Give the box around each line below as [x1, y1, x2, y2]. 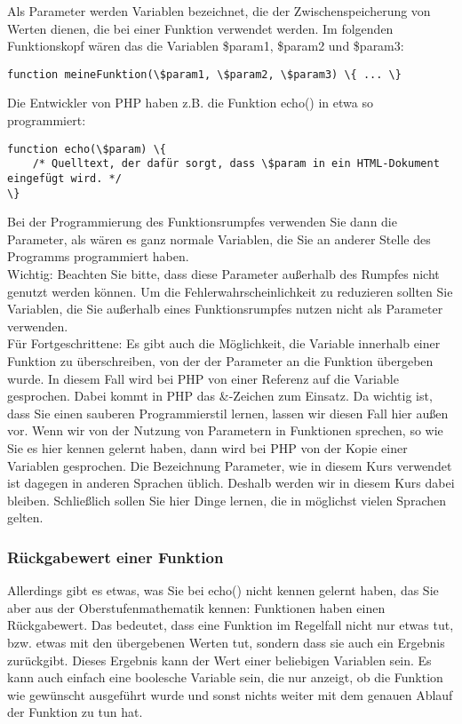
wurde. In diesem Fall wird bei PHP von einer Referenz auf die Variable [7, 369, 399, 387]
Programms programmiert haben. [7, 247, 189, 266]
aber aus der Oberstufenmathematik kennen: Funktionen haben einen [7, 598, 386, 617]
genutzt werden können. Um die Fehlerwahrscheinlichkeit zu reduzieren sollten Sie [7, 282, 453, 300]
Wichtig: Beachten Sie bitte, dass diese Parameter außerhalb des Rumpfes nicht [7, 265, 440, 283]
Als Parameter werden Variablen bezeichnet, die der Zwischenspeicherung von [7, 2, 431, 20]
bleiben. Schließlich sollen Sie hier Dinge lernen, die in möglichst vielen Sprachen [7, 490, 446, 509]
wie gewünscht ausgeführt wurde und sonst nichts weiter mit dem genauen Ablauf [7, 685, 453, 704]
